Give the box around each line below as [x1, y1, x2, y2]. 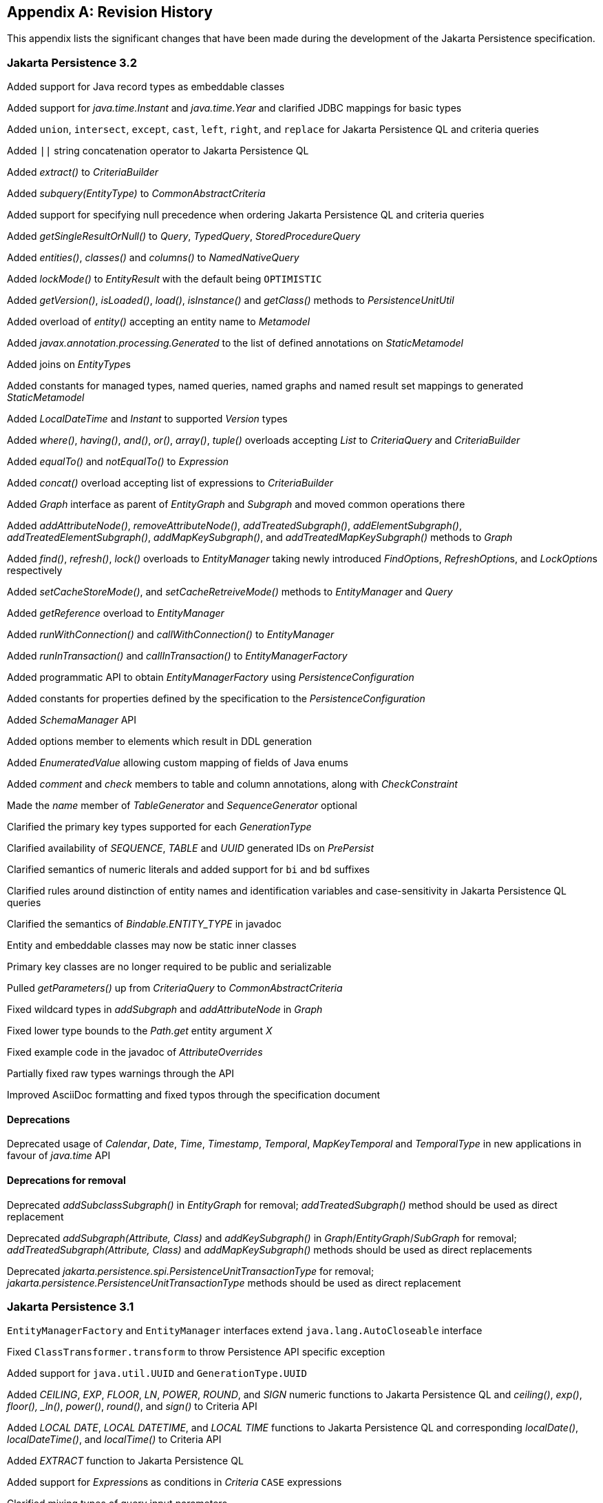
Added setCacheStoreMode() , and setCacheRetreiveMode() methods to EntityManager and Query [7, 586, 453, 598]
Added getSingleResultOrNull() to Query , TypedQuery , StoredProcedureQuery [7, 230, 361, 243]
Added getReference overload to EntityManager [7, 607, 224, 620]
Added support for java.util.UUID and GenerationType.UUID [7, 1367, 307, 1380]
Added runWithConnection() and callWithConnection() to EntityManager [7, 628, 335, 641]
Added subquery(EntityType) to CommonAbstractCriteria [7, 187, 266, 200]
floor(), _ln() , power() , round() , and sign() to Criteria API [7, 1400, 257, 1413]
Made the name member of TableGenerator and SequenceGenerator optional [7, 799, 357, 812]
